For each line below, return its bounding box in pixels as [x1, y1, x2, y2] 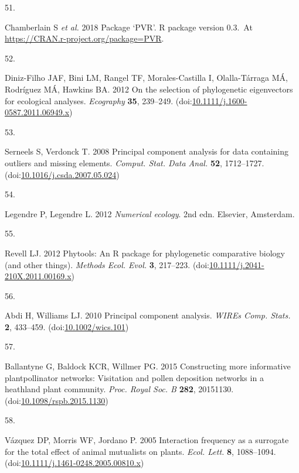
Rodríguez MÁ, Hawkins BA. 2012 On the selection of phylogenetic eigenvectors [5, 83, 293, 95]
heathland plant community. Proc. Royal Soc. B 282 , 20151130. [5, 383, 234, 395]
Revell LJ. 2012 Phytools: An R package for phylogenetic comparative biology [5, 246, 285, 259]
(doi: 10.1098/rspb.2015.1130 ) [5, 394, 108, 406]
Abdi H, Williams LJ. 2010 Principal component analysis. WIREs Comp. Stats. [5, 309, 291, 321]
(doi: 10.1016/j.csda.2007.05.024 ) [5, 168, 120, 180]
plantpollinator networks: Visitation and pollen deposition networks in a [5, 371, 264, 383]
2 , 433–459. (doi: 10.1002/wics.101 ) [5, 320, 129, 333]
